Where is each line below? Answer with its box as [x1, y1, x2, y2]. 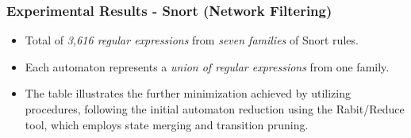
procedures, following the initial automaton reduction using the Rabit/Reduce [25, 101, 405, 117]
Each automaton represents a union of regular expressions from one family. [25, 58, 390, 75]
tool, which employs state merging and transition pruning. [25, 116, 309, 132]
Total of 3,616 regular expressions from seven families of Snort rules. [25, 32, 359, 48]
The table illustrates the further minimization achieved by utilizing [25, 85, 351, 102]
